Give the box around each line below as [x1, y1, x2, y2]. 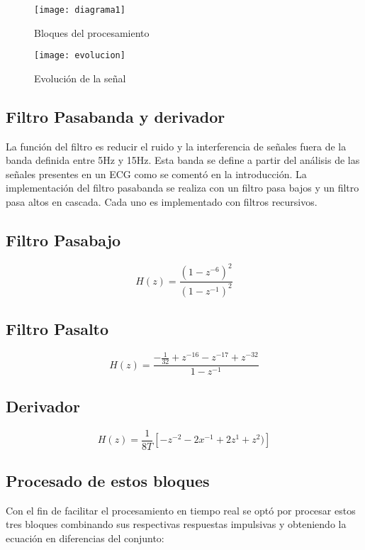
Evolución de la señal [34, 70, 126, 85]
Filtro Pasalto [6, 318, 109, 340]
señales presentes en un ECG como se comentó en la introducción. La [6, 166, 307, 181]
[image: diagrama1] [34, 5, 125, 15]
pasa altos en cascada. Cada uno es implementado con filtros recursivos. [6, 194, 318, 209]
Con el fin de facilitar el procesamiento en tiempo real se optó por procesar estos [6, 502, 356, 517]
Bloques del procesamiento [34, 25, 150, 40]
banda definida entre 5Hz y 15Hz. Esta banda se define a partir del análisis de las [6, 153, 360, 167]
